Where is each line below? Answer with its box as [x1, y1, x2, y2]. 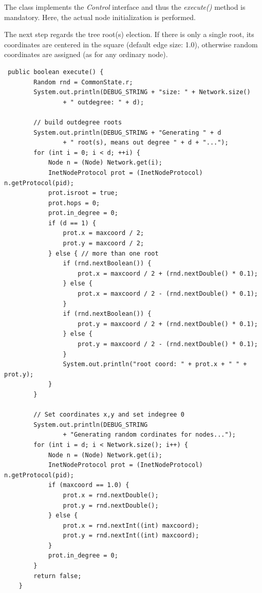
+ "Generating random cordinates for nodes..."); [63, 431, 236, 439]
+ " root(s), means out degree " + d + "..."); [63, 139, 229, 147]
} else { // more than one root [48, 249, 159, 257]
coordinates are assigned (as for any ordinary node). [4, 49, 168, 60]
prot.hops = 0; [48, 199, 100, 207]
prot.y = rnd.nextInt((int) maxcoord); [63, 532, 199, 540]
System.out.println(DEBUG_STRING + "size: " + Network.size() [33, 88, 251, 96]
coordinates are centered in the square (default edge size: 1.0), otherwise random [4, 39, 258, 49]
